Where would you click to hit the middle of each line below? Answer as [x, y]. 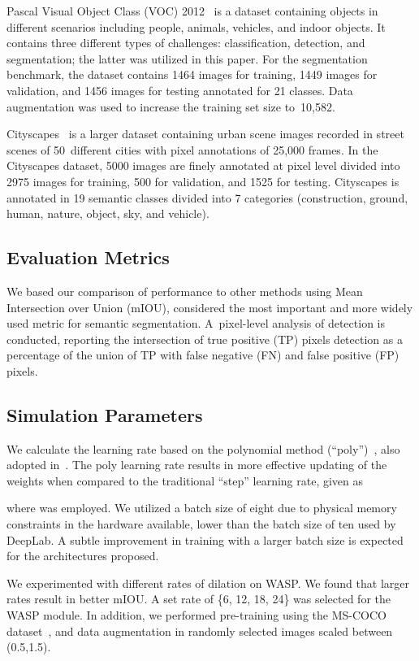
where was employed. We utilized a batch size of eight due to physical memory [202, 508]
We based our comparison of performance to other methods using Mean [185, 291]
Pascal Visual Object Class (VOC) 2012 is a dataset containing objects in [192, 11]
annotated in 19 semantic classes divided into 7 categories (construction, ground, [207, 197]
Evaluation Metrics [88, 257]
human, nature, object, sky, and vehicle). [108, 213]
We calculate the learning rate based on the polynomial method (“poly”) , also [203, 448]
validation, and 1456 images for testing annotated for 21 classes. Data [180, 90]
